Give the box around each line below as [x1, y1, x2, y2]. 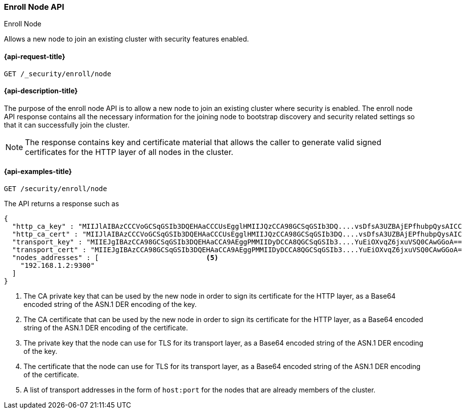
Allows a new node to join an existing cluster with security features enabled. [4, 35, 249, 43]
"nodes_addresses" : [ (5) [12, 254, 219, 262]
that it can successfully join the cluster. [4, 120, 130, 129]
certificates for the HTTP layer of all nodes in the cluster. [25, 147, 233, 157]
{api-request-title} [4, 52, 66, 61]
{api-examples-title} [4, 167, 72, 176]
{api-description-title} [4, 87, 78, 95]
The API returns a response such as [4, 199, 119, 208]
